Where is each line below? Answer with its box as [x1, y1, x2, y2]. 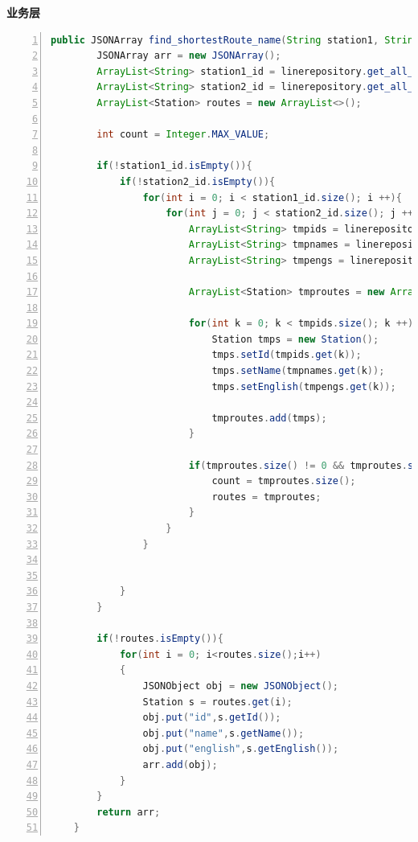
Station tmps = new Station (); [211, 333, 379, 345]
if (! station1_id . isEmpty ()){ [96, 160, 252, 172]
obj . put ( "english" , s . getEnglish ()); [142, 743, 339, 755]
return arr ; [96, 806, 161, 818]
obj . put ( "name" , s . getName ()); [142, 727, 305, 739]
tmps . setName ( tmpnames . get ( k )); [211, 365, 385, 377]
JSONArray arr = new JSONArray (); [96, 50, 281, 62]
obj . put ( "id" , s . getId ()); [142, 712, 281, 724]
